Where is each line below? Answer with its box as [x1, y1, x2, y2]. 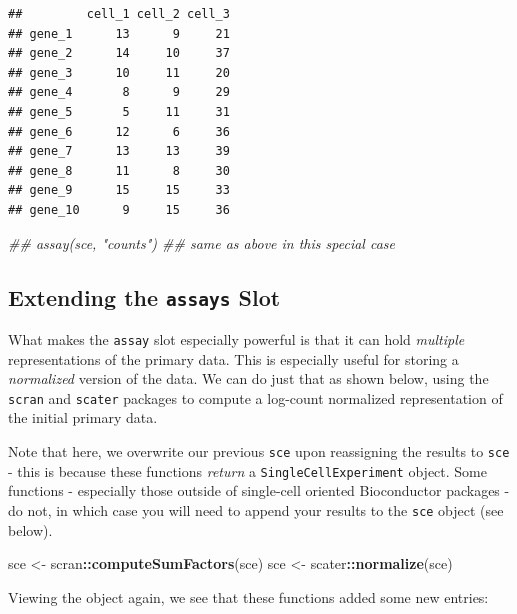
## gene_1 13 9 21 [8, 26, 230, 41]
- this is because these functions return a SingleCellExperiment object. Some [8, 460, 487, 481]
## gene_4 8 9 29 [8, 85, 230, 100]
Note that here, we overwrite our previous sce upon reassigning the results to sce [8, 441, 510, 461]
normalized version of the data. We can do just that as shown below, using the [8, 368, 489, 389]
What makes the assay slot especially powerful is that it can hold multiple [8, 328, 465, 349]
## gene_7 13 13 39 [8, 144, 230, 159]
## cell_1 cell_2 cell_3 [8, 7, 230, 21]
